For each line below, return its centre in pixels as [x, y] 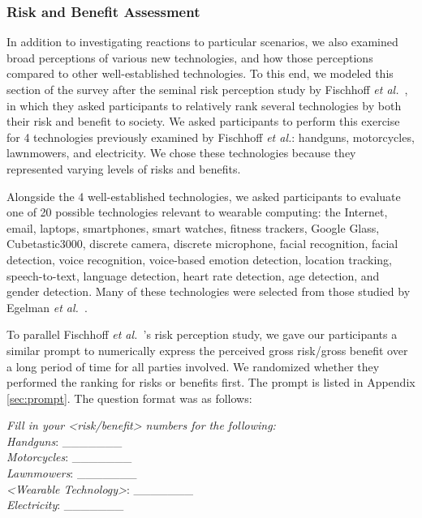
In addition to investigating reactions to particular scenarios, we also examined [202, 42]
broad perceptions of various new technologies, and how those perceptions [190, 57]
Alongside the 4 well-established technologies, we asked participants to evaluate [204, 196]
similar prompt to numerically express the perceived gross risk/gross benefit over [207, 350]
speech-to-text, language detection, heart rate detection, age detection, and [193, 275]
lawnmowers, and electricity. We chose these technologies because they [181, 153]
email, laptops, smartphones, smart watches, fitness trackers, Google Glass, [193, 227]
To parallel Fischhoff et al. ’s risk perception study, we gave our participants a [202, 334]
